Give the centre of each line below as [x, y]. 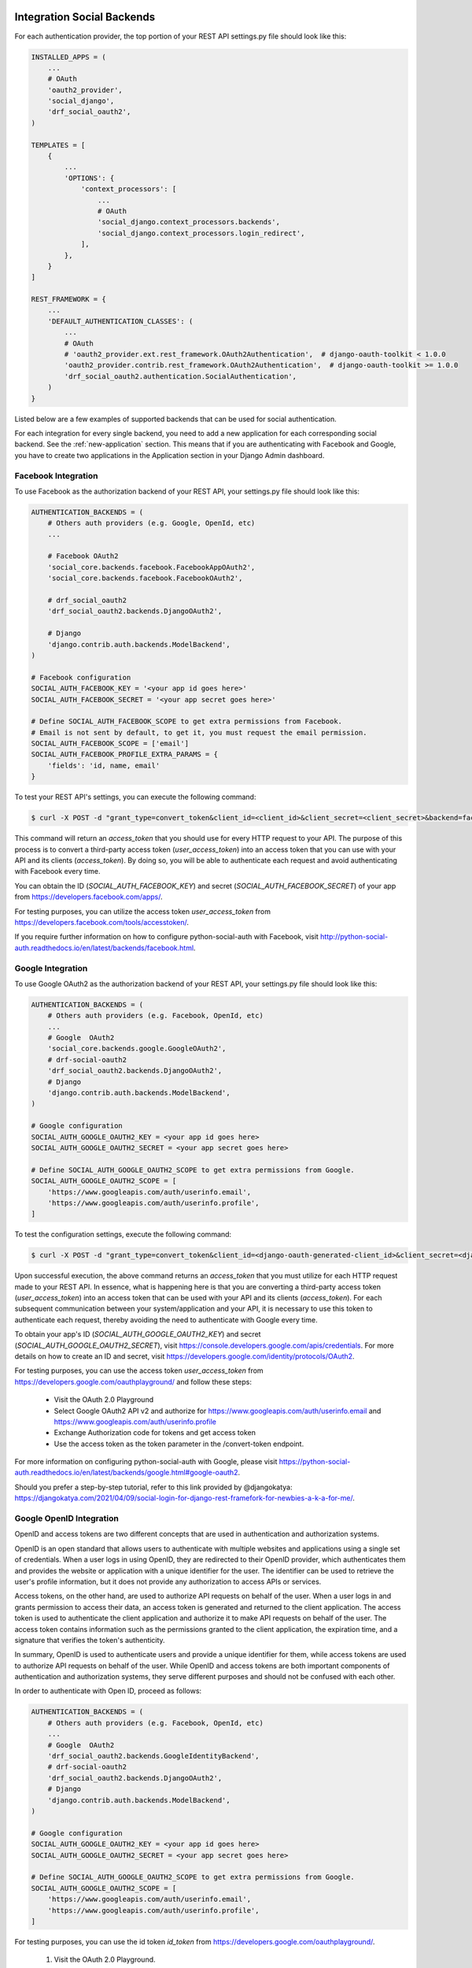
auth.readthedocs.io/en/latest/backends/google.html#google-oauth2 [126, 1473]
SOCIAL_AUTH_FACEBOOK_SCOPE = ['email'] [110, 744]
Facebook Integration [56, 475]
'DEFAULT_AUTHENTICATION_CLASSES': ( [120, 321]
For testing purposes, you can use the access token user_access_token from [139, 1371]
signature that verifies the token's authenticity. [90, 1640]
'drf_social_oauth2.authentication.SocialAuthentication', [181, 376]
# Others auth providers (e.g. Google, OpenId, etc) [151, 523]
